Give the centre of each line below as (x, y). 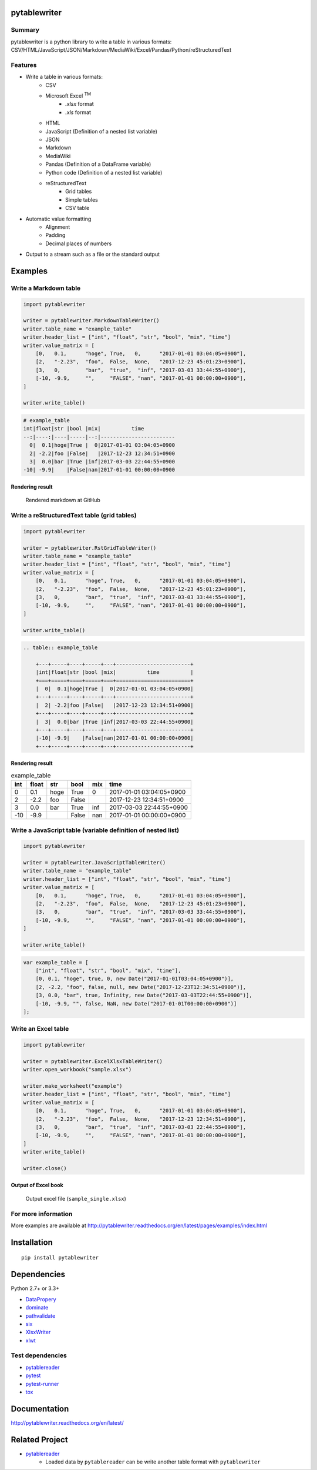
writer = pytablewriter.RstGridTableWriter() (90, 548)
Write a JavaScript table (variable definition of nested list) (95, 830)
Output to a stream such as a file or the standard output (93, 254)
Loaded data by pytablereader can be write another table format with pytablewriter (153, 1462)
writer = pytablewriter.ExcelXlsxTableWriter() (93, 1061)
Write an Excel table (40, 1029)
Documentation (40, 1409)
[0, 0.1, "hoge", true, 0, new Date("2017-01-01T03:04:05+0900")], (135, 979)
